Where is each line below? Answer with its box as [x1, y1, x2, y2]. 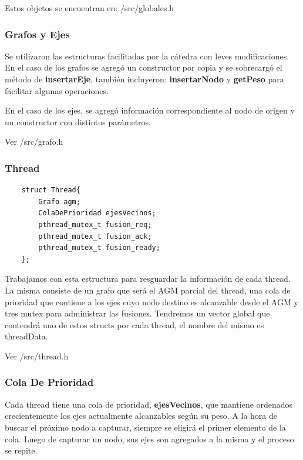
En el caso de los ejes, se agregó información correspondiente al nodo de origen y [5, 104, 295, 116]
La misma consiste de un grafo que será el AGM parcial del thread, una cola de [5, 284, 291, 296]
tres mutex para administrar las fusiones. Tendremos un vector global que [5, 307, 270, 319]
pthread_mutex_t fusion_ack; [38, 232, 152, 241]
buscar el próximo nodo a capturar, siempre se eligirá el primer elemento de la [5, 421, 286, 433]
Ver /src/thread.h [5, 349, 69, 362]
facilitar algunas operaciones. [5, 84, 109, 96]
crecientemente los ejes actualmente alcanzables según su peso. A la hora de [5, 409, 278, 422]
